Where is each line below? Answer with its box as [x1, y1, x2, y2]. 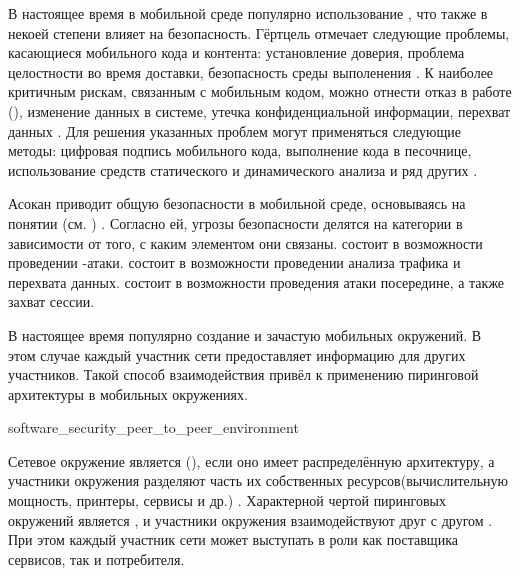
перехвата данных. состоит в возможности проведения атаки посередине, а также [8, 271, 505, 292]
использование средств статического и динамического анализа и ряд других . [8, 159, 478, 180]
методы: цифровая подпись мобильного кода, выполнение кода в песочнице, [8, 140, 472, 161]
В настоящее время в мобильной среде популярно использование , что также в [8, 3, 488, 23]
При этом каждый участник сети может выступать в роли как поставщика [8, 529, 458, 550]
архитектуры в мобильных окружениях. [8, 383, 248, 404]
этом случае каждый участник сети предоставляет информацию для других [8, 344, 466, 365]
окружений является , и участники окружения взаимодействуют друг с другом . [8, 509, 493, 530]
